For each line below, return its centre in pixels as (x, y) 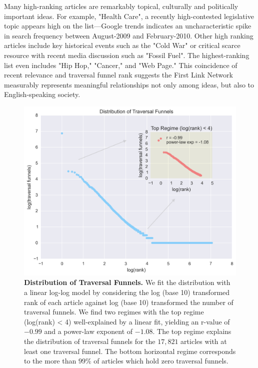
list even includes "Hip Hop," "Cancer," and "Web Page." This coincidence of (121, 65)
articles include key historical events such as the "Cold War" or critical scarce (122, 45)
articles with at (204, 341)
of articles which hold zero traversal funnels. (161, 361)
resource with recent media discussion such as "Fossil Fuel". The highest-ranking (127, 55)
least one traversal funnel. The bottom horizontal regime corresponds (130, 351)
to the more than (50, 361)
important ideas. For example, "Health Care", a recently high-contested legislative (129, 16)
